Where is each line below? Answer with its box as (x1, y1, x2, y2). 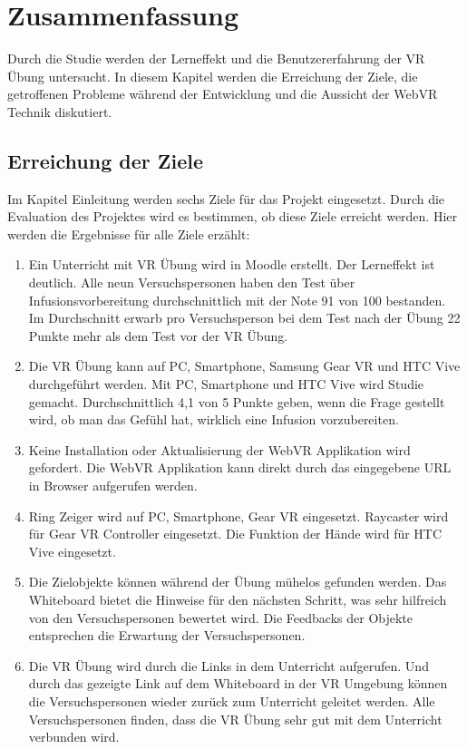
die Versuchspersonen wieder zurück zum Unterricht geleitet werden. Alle (28, 691, 435, 710)
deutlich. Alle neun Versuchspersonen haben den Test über (28, 273, 355, 292)
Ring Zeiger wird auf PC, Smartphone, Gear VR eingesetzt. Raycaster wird (28, 506, 449, 525)
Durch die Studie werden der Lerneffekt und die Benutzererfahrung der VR (7, 49, 425, 68)
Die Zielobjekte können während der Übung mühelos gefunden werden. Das (28, 572, 447, 591)
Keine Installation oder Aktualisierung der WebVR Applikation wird (28, 440, 411, 459)
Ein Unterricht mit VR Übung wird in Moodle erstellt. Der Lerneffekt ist (28, 255, 435, 274)
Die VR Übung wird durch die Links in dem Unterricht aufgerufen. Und (28, 656, 429, 675)
